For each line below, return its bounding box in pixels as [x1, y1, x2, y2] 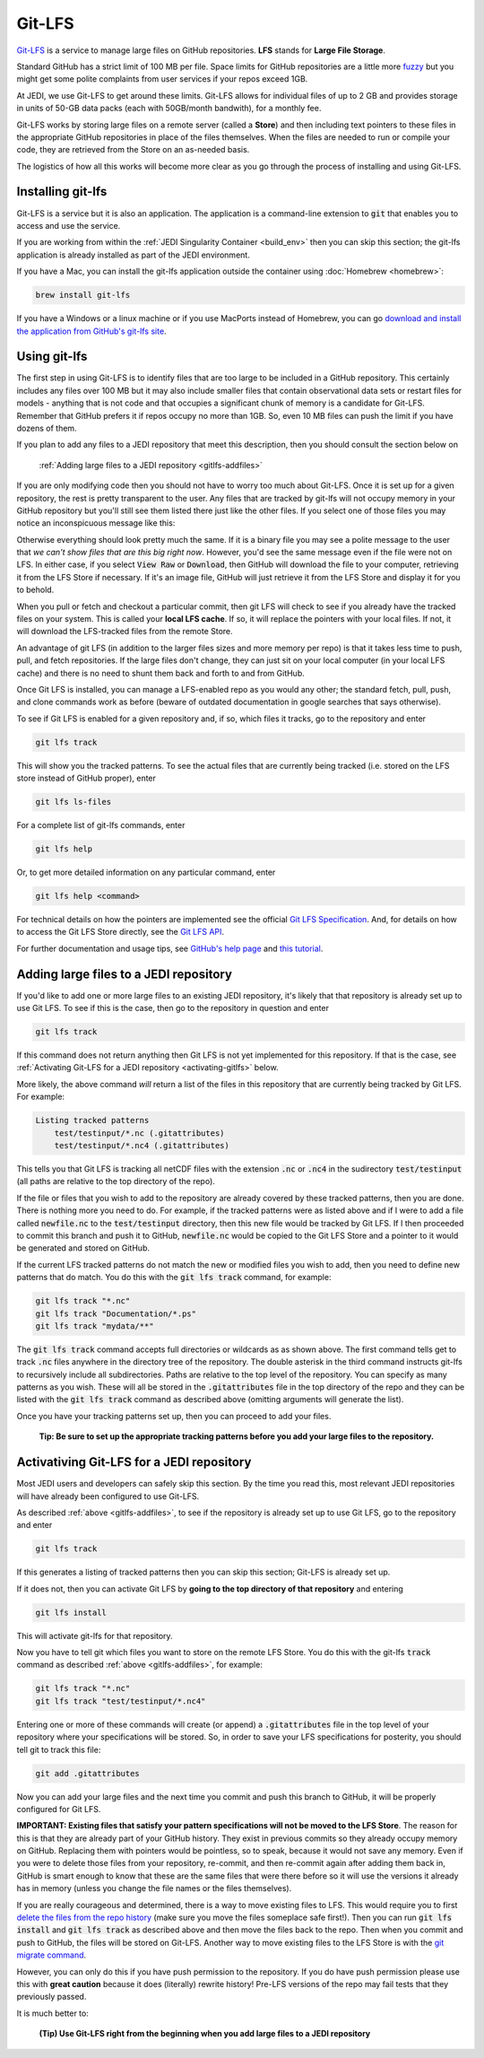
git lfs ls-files [35, 797, 112, 807]
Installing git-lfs [16, 184, 108, 199]
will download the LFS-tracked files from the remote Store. [16, 626, 233, 637]
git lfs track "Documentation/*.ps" [35, 1308, 197, 1319]
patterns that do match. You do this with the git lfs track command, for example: [16, 1272, 332, 1283]
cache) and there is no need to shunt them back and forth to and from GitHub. [16, 667, 305, 678]
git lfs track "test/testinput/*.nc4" [35, 1696, 206, 1706]
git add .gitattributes [35, 1768, 141, 1778]
